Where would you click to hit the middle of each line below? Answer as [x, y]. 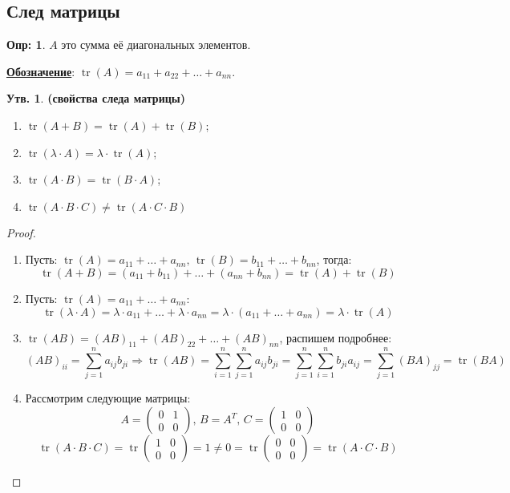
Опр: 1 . [26, 44]
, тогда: [334, 259]
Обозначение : [41, 71]
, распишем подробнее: [336, 337]
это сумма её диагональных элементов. [156, 44]
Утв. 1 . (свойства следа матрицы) [96, 98]
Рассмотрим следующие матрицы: [108, 398]
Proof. [21, 232]
